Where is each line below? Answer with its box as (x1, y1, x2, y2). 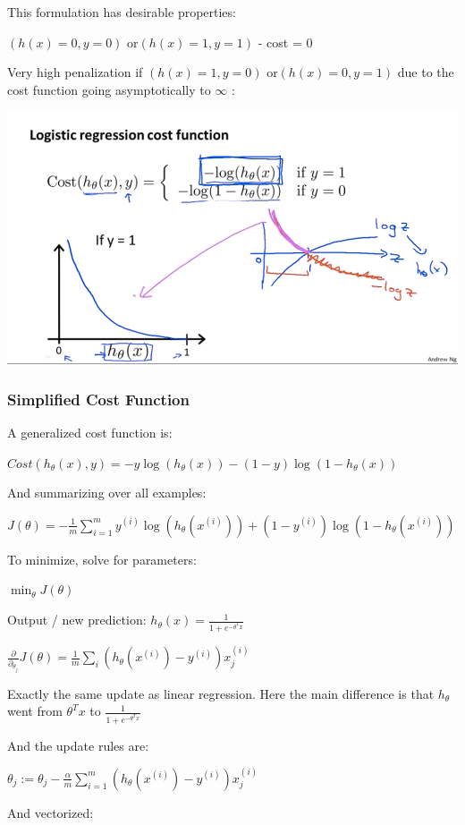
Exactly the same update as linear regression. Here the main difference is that (7, 684, 435, 702)
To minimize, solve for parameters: (7, 549, 197, 568)
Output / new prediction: (7, 610, 147, 629)
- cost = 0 (258, 32, 313, 51)
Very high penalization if (7, 63, 143, 81)
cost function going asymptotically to (7, 80, 211, 98)
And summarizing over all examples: (7, 483, 207, 502)
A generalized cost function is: (7, 423, 173, 442)
